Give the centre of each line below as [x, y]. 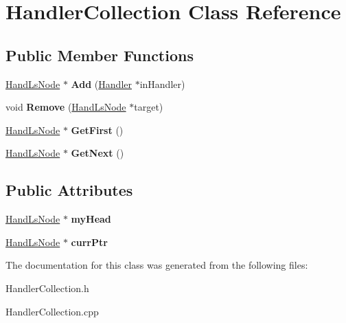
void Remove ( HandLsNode [66, 107]
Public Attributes [69, 190]
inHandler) [162, 83]
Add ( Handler [101, 83]
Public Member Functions [100, 55]
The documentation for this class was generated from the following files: [157, 265]
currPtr [89, 242]
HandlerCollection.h [47, 288]
